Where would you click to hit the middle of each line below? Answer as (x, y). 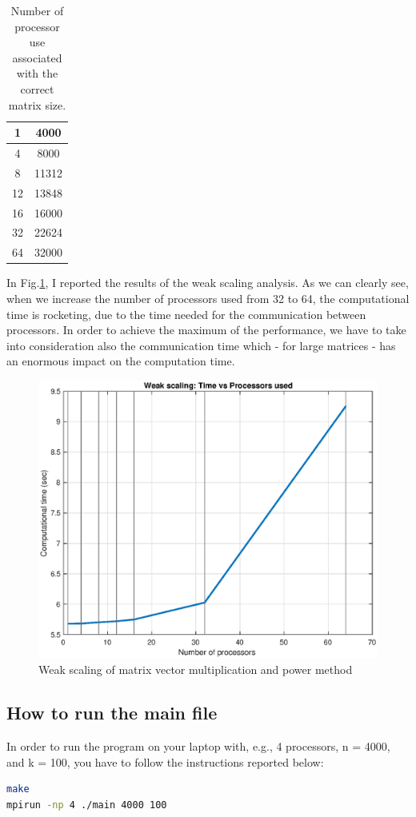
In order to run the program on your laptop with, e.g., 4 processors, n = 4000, (198, 746)
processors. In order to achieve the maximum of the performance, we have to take (206, 330)
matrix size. (37, 104)
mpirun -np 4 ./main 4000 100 (87, 805)
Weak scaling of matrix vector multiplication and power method (196, 670)
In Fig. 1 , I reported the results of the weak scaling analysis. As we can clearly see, (208, 283)
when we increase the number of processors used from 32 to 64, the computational (208, 298)
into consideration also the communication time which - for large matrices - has (201, 345)
